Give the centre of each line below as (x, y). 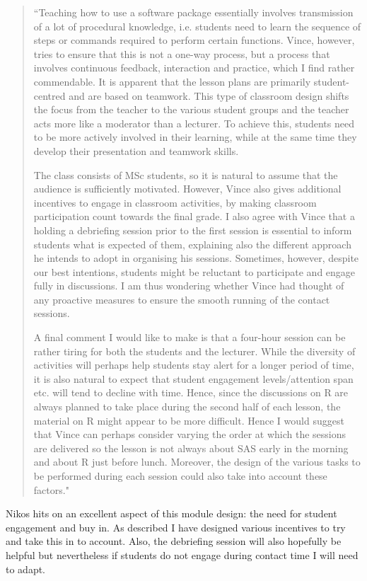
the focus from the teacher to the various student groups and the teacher (191, 109)
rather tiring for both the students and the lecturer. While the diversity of (194, 351)
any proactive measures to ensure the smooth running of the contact (182, 299)
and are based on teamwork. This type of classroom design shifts (209, 95)
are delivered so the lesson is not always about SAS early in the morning (191, 448)
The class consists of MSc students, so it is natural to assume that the (186, 174)
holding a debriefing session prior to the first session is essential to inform (193, 230)
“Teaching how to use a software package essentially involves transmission (193, 12)
